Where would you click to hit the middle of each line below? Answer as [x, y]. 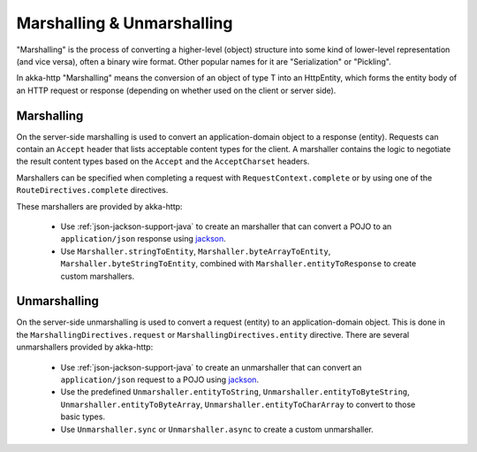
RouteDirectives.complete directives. [92, 190]
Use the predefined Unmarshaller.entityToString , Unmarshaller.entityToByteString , [235, 392]
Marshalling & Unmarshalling [125, 23]
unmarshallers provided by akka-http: [85, 347]
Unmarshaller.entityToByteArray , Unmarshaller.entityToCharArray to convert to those [238, 404]
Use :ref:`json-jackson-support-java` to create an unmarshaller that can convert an [211, 367]
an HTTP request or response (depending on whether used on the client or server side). [176, 90]
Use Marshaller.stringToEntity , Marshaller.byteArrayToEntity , [196, 251]
